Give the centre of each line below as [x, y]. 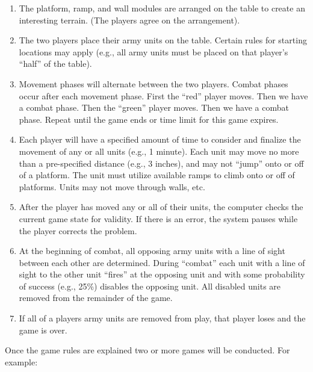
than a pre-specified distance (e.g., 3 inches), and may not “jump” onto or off [161, 163]
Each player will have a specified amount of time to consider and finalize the [160, 139]
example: [21, 361]
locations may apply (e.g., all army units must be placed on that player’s [153, 51]
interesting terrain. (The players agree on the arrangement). [129, 20]
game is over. [43, 330]
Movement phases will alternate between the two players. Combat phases [153, 83]
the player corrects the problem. [78, 230]
